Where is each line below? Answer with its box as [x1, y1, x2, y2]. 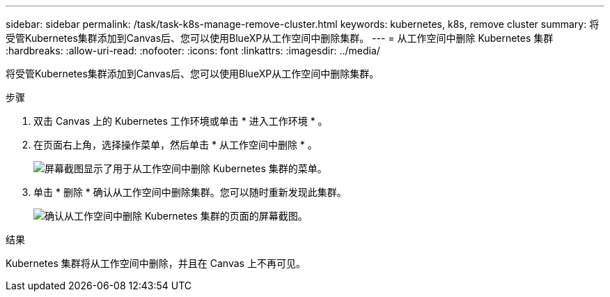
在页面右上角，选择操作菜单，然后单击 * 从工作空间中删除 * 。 [33, 139, 318, 151]
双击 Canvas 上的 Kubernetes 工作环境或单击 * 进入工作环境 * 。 [33, 115, 328, 127]
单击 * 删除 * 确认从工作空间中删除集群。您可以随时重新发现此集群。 [33, 186, 347, 198]
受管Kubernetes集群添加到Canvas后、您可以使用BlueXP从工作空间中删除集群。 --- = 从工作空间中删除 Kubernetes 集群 [6, 32, 554, 44]
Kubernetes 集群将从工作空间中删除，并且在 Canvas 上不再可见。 [6, 257, 306, 269]
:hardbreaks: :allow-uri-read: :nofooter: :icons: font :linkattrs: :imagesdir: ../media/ [6, 45, 380, 56]
